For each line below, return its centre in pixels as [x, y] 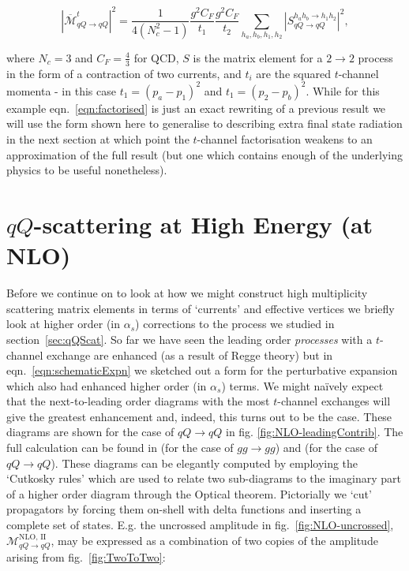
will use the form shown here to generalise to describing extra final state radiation [204, 123]
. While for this [343, 90]
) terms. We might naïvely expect [302, 385]
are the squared [293, 73]
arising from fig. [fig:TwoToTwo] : [86, 557]
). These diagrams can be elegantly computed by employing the [204, 463]
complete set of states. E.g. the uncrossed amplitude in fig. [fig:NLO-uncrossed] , [200, 525]
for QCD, [156, 57]
